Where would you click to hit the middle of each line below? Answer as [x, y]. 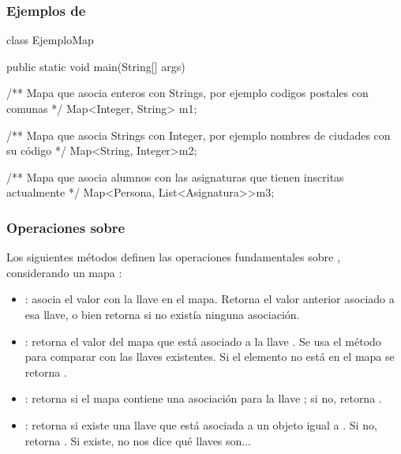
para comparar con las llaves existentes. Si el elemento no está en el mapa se [210, 356]
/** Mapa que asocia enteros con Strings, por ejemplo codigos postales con [187, 93]
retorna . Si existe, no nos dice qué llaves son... [138, 440]
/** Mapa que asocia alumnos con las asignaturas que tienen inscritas [175, 176]
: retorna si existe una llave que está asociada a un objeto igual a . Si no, [201, 424]
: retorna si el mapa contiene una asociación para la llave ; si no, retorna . [203, 398]
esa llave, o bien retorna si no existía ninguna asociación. [162, 314]
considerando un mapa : [64, 272]
